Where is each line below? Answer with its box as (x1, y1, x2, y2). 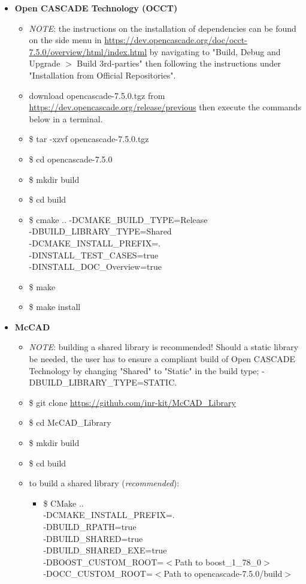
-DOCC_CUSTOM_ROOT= (43, 567, 153, 580)
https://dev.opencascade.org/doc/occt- (104, 34, 247, 46)
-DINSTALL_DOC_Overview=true (29, 260, 162, 273)
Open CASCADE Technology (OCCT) (14, 2, 178, 14)
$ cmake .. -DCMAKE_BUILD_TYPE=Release (29, 213, 208, 225)
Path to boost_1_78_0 (174, 555, 262, 568)
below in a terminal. (29, 112, 103, 125)
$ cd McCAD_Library (29, 416, 111, 429)
